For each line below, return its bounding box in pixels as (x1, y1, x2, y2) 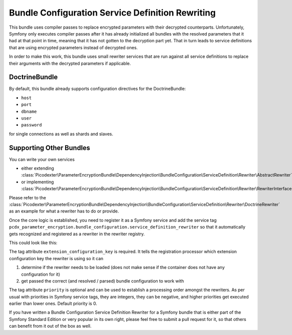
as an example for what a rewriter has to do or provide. (9, 208, 119, 214)
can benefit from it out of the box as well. (9, 323, 92, 329)
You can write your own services (9, 156, 75, 162)
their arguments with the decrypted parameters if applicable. (9, 60, 131, 66)
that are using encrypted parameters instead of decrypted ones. (9, 44, 138, 51)
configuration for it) (21, 271, 60, 277)
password (21, 122, 42, 128)
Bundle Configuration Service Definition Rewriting (9, 7, 216, 18)
